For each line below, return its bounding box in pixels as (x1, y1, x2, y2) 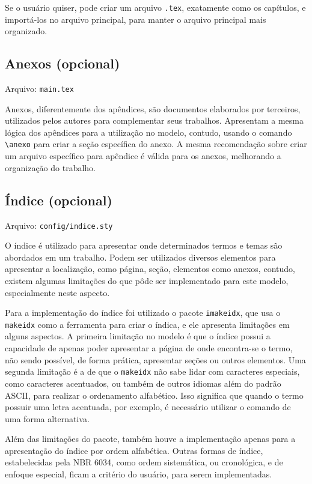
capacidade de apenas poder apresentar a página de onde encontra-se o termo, (5, 342, 293, 354)
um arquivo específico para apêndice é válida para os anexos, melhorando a (5, 150, 281, 162)
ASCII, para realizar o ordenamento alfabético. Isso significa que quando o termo (5, 389, 304, 401)
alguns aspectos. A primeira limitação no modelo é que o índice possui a (5, 330, 271, 342)
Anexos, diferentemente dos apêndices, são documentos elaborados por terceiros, (5, 102, 301, 115)
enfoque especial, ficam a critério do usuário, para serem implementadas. (5, 468, 272, 480)
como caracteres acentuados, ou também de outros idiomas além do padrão (5, 377, 281, 389)
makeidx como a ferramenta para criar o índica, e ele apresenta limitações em (5, 318, 290, 330)
